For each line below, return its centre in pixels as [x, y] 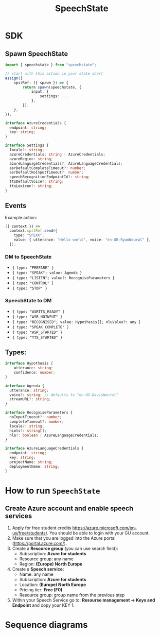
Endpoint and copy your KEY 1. [43, 605]
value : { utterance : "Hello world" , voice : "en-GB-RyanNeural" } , [82, 240]
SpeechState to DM [28, 301]
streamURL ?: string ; [30, 399]
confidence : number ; [35, 373]
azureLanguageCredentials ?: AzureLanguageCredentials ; [66, 163]
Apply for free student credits [42, 528]
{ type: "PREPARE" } [33, 268]
